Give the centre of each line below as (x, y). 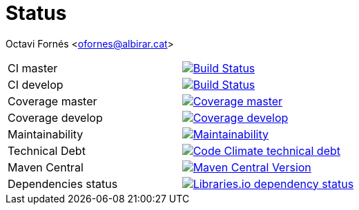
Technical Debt (47, 150)
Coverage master (52, 101)
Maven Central (46, 167)
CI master (33, 68)
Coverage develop (55, 117)
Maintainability (46, 134)
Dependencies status (63, 183)
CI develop (36, 84)
